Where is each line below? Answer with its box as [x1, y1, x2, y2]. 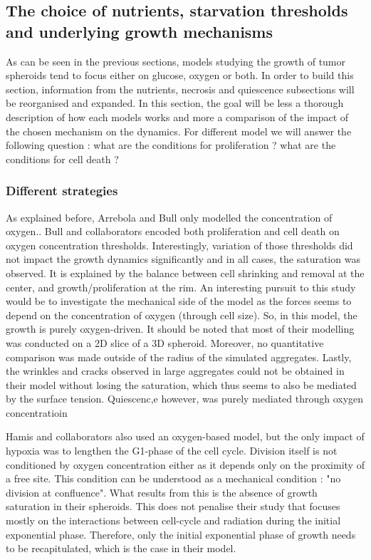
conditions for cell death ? [6, 151, 119, 166]
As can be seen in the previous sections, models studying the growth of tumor [6, 53, 346, 68]
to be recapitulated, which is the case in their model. [6, 541, 236, 556]
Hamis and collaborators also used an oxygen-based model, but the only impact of [6, 429, 365, 444]
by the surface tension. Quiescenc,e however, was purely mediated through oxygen [6, 391, 364, 406]
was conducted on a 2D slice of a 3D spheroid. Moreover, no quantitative [6, 335, 324, 350]
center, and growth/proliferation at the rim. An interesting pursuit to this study [6, 279, 356, 294]
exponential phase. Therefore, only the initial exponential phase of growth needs [6, 527, 356, 541]
